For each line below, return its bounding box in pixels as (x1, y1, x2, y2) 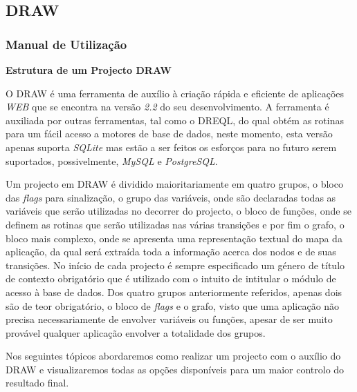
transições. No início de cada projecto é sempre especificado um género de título (6, 257, 345, 272)
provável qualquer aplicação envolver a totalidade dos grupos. (6, 325, 266, 340)
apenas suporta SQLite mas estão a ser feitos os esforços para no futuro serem (6, 139, 337, 154)
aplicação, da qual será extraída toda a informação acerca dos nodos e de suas (6, 244, 336, 259)
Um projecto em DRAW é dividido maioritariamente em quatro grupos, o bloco (6, 177, 343, 191)
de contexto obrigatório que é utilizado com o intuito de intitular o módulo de (6, 271, 336, 286)
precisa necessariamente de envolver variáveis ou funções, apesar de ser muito (6, 312, 333, 326)
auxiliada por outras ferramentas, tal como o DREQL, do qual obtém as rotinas (6, 112, 344, 127)
